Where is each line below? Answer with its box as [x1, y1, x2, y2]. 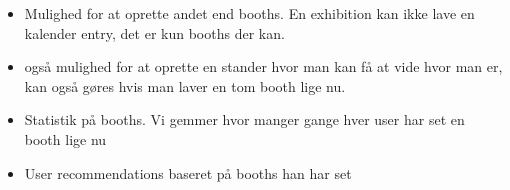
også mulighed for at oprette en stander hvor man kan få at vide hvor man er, [24, 56, 503, 77]
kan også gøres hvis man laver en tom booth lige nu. [24, 75, 346, 96]
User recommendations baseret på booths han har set [24, 162, 352, 183]
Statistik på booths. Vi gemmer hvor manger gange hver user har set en [24, 109, 465, 130]
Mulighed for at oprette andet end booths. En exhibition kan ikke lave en [24, 3, 475, 23]
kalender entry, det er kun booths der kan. [24, 22, 285, 43]
